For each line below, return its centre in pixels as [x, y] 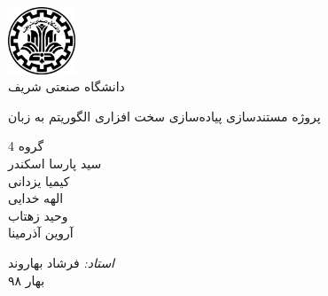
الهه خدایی [36, 198]
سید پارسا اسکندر [55, 163]
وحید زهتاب [38, 215]
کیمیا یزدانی [39, 180]
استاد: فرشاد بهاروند [62, 262]
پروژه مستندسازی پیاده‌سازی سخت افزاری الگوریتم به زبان [164, 116]
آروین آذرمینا [41, 233]
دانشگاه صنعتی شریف [66, 86]
